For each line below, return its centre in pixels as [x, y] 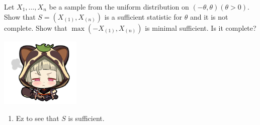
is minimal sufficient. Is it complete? [201, 27]
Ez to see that [37, 118]
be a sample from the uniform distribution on [119, 7]
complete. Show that [36, 27]
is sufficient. [86, 118]
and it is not [209, 16]
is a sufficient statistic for [143, 16]
